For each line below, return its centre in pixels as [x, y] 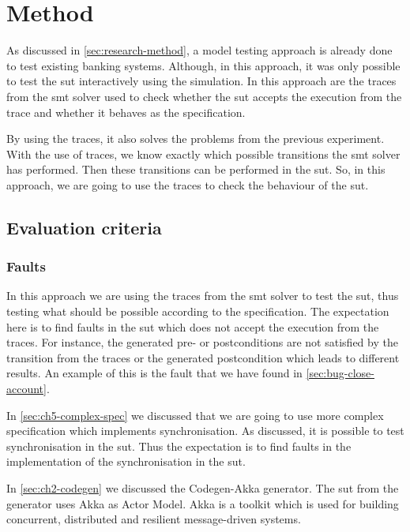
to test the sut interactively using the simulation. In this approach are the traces [201, 81]
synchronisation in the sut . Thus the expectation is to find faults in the [179, 446]
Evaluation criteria [84, 227]
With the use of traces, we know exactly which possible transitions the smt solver [203, 154]
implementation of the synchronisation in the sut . [126, 461]
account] [26, 389]
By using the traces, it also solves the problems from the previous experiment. [196, 139]
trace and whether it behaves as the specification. [126, 112]
